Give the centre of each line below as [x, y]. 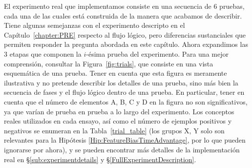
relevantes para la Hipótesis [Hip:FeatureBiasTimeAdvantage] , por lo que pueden [125, 140]
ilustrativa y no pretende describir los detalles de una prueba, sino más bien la [121, 82]
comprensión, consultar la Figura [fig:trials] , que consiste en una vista [109, 63]
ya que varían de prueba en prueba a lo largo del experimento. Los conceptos [119, 111]
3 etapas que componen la [43, 53]
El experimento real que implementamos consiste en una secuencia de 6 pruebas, [124, 6]
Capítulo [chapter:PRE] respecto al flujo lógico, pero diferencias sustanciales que [125, 34]
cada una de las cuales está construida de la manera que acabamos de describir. [123, 15]
